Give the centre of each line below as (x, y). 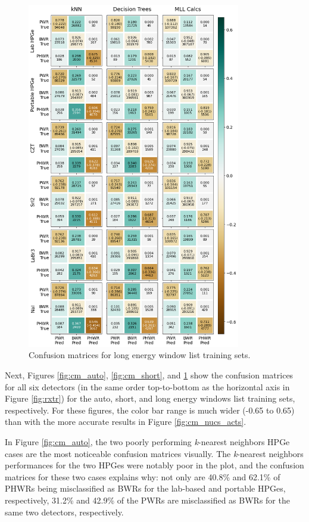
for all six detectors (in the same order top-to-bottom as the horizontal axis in (147, 386)
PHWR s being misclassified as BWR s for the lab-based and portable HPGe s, (145, 488)
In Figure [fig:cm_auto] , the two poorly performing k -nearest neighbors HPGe (147, 441)
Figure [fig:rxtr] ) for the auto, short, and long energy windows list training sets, (150, 398)
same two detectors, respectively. (64, 512)
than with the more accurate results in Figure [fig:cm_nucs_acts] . (126, 422)
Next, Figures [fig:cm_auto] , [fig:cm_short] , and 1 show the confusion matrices (149, 375)
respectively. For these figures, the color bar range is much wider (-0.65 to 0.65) (150, 410)
